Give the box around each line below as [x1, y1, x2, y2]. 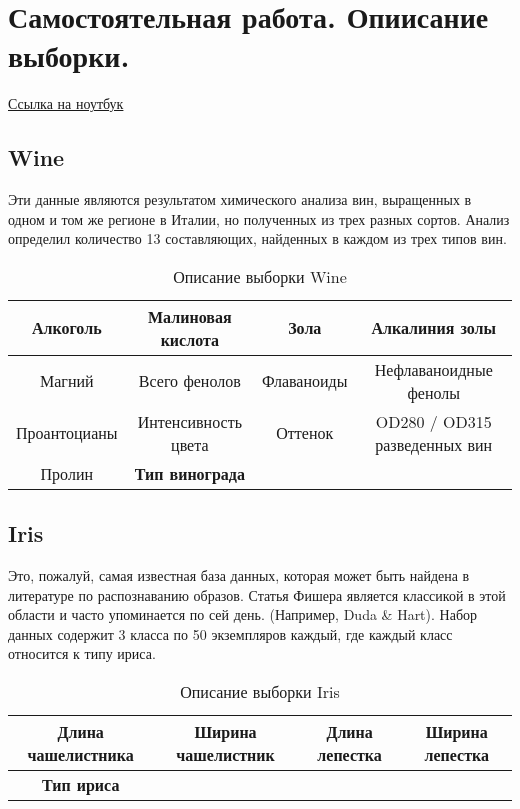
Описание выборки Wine [173, 264, 347, 288]
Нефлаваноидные [374, 357, 493, 381]
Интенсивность [137, 409, 242, 433]
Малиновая [148, 304, 232, 328]
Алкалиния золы [371, 316, 497, 340]
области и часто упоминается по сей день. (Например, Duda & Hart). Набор [8, 604, 478, 625]
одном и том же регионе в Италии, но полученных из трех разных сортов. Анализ [8, 208, 510, 229]
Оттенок [276, 421, 334, 445]
